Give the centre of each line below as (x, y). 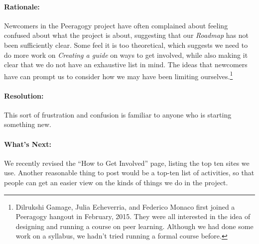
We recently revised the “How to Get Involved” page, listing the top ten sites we (127, 163)
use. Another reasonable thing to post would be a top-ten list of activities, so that (129, 173)
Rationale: (22, 6)
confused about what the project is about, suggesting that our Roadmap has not (126, 35)
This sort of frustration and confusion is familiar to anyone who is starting (118, 114)
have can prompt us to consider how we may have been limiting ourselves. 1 (119, 75)
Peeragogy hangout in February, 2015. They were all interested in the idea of (133, 216)
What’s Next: (28, 144)
